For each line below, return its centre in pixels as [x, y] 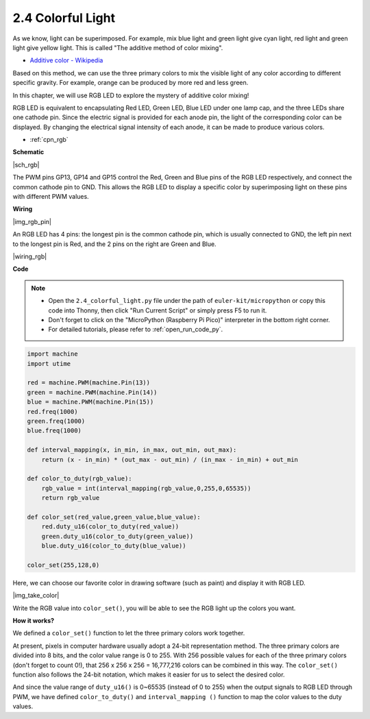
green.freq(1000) [56, 421]
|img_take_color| [36, 596]
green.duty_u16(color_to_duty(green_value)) [118, 536]
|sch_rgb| [26, 164]
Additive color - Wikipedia [66, 60]
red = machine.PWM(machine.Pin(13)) [89, 383]
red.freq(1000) [52, 412]
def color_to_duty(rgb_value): [80, 479]
